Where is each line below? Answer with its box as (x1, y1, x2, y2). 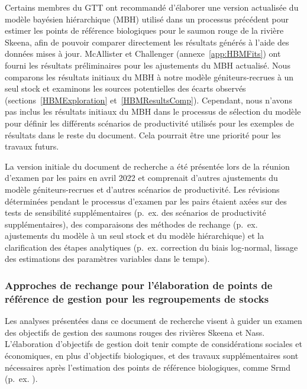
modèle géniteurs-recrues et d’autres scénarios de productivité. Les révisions (5, 183, 280, 195)
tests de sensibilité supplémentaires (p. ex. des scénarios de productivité (5, 206, 266, 219)
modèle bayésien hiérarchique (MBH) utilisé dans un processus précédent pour (5, 12, 289, 25)
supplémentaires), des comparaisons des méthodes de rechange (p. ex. (5, 218, 258, 230)
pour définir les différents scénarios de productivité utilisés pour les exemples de (5, 116, 294, 129)
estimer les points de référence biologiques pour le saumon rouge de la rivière (5, 24, 284, 37)
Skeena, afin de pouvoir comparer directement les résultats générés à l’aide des (5, 35, 289, 48)
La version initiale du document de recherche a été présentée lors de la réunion (5, 160, 290, 172)
